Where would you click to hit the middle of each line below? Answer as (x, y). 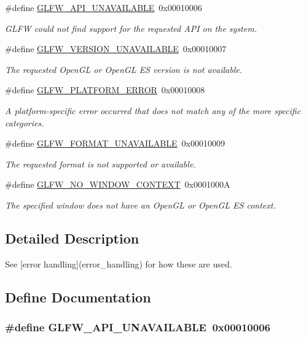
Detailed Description (72, 238)
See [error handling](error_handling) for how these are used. (119, 263)
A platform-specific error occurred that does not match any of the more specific (153, 110)
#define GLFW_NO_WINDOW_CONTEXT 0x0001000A (118, 184)
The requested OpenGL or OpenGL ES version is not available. (124, 69)
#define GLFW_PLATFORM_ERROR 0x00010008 (105, 90)
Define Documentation (78, 297)
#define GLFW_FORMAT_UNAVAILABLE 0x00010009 (115, 143)
